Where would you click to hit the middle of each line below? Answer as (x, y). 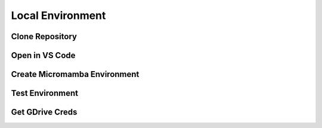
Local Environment (58, 15)
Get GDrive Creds (44, 112)
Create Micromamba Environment (75, 74)
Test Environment (45, 93)
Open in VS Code (43, 55)
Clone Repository (44, 36)
